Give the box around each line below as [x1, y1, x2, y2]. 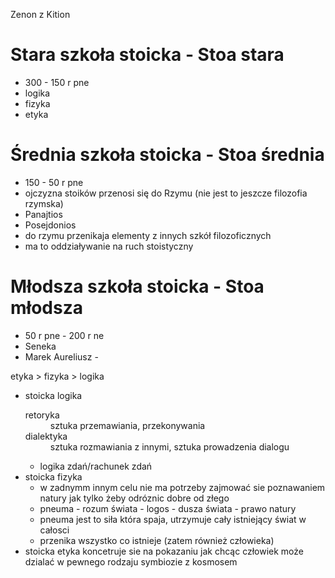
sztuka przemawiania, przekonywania [49, 419, 206, 431]
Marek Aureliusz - [24, 350, 99, 363]
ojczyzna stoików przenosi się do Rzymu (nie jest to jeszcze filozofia [24, 187, 308, 199]
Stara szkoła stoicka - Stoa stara [10, 44, 285, 66]
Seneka [24, 340, 57, 352]
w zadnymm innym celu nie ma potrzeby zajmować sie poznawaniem [39, 481, 326, 493]
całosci [39, 524, 70, 536]
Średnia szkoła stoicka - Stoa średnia [10, 144, 325, 166]
